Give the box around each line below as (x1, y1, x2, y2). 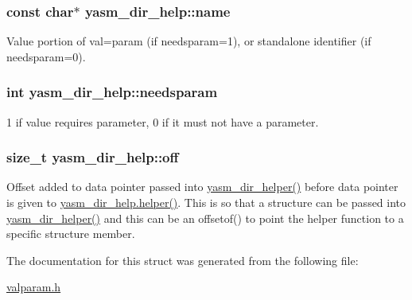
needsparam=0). (6, 48, 86, 64)
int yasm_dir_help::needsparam (6, 82, 218, 102)
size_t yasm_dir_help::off (6, 147, 179, 167)
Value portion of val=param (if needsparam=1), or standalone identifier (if (6, 33, 371, 49)
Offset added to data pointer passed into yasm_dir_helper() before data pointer (6, 178, 398, 195)
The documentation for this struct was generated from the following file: (6, 251, 359, 268)
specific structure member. (6, 225, 135, 242)
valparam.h (6, 279, 61, 295)
